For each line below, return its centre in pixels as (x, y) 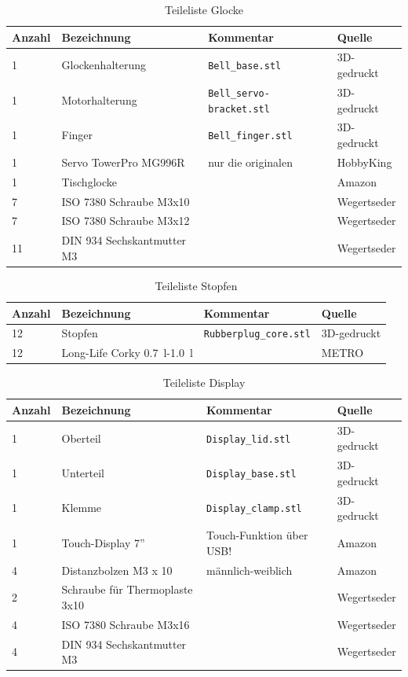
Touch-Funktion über (257, 535)
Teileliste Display (204, 383)
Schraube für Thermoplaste (127, 589)
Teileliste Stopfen (196, 285)
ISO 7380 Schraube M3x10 (126, 201)
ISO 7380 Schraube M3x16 (126, 624)
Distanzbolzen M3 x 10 (117, 570)
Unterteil (83, 473)
